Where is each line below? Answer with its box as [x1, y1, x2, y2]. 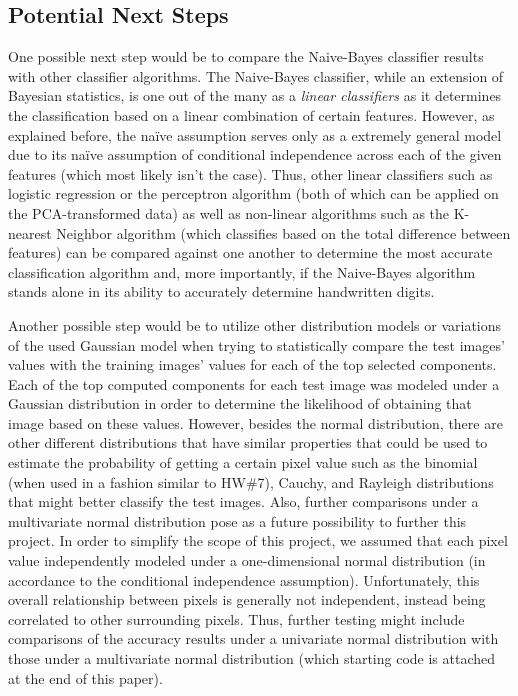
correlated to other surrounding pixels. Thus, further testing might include [8, 608, 465, 629]
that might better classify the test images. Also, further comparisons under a [8, 491, 479, 512]
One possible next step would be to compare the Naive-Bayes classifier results [8, 46, 484, 67]
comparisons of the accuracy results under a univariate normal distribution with [8, 628, 499, 649]
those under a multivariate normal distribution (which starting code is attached [8, 648, 496, 669]
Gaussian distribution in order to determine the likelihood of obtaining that [8, 393, 472, 414]
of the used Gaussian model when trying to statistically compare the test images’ [8, 334, 505, 355]
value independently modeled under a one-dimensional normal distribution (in [8, 550, 486, 571]
